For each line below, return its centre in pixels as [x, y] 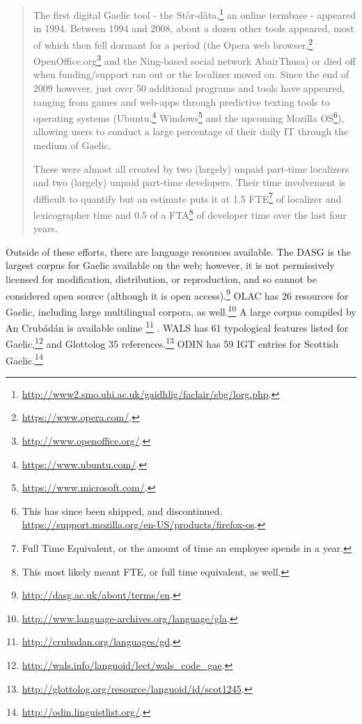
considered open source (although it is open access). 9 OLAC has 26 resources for [177, 294]
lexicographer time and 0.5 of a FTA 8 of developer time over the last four [190, 214]
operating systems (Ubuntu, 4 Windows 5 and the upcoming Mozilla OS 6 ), [189, 117]
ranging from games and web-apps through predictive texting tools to [181, 101]
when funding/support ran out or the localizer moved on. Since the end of [191, 74]
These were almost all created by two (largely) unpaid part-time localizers [191, 168]
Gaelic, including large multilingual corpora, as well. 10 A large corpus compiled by [181, 310]
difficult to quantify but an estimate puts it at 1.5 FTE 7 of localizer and [187, 197]
